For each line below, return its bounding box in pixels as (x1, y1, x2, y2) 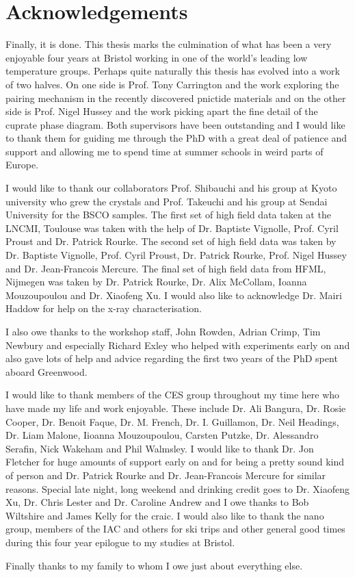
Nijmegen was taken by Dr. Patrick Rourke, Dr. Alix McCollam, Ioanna (5, 274, 307, 289)
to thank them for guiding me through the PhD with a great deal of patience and (5, 131, 347, 145)
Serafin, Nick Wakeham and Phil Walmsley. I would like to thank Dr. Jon (5, 441, 314, 455)
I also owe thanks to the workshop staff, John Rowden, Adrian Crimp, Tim (5, 324, 321, 338)
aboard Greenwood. (5, 364, 88, 379)
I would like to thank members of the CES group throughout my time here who (5, 387, 340, 402)
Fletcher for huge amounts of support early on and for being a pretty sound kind (5, 454, 344, 469)
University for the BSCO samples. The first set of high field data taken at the (5, 207, 331, 222)
